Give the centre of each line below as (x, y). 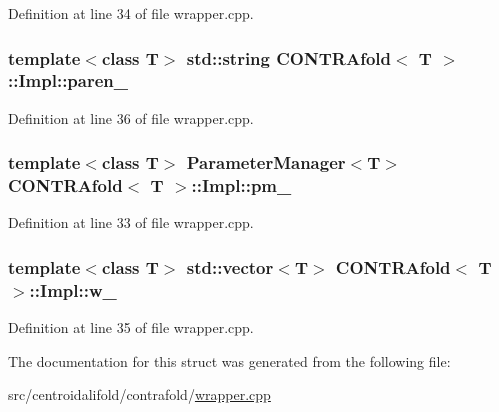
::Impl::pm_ (241, 185)
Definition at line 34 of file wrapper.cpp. (131, 13)
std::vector (230, 266)
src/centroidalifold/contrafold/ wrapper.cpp (139, 394)
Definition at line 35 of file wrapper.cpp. (131, 327)
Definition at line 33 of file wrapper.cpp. (131, 222)
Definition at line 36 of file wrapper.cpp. (131, 117)
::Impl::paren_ (68, 80)
